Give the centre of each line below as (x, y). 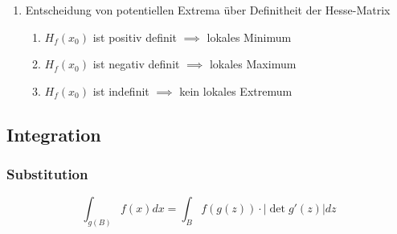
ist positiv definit (135, 37)
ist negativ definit (136, 64)
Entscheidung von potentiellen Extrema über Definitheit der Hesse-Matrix (208, 10)
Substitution (47, 174)
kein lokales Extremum (236, 90)
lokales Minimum (249, 37)
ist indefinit (121, 90)
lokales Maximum (253, 64)
